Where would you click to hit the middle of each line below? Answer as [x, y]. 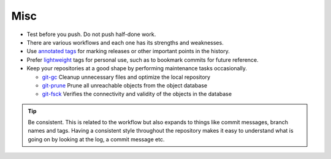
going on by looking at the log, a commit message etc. [96, 139]
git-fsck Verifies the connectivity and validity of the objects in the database [137, 94]
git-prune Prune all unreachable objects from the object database [125, 85]
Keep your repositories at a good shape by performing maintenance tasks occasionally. [137, 68]
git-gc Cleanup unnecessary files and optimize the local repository [126, 77]
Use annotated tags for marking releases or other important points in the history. [128, 51]
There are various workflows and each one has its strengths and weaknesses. [125, 42]
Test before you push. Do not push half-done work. [91, 34]
